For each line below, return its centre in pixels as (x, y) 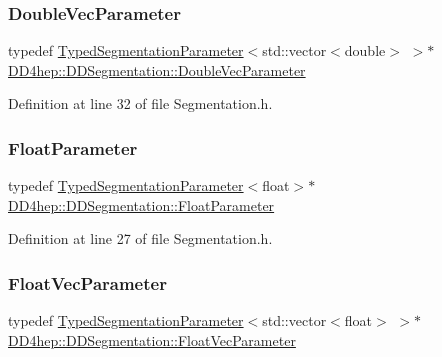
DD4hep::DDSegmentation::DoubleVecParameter (157, 69)
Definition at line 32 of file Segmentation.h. (140, 103)
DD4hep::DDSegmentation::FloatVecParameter (152, 339)
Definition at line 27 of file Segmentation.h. (140, 238)
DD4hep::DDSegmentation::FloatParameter (141, 204)
